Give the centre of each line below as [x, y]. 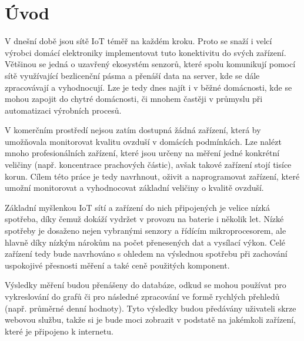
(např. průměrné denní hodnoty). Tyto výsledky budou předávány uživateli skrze [151, 308]
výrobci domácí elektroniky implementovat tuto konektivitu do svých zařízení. [146, 52]
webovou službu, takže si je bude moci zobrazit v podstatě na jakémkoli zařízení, [150, 320]
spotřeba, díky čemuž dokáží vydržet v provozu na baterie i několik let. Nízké [144, 219]
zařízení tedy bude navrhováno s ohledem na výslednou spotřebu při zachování [146, 254]
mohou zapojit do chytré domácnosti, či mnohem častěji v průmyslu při [134, 99]
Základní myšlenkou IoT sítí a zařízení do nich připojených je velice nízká [137, 207]
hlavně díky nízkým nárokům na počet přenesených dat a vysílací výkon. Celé [145, 242]
